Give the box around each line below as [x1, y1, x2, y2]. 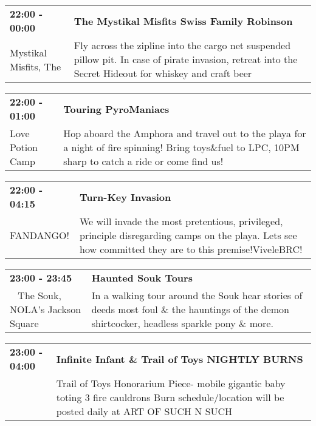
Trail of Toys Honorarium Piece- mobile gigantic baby [56, 376, 286, 390]
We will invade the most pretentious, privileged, [79, 214, 283, 228]
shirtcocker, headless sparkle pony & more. [91, 316, 273, 330]
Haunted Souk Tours [91, 271, 193, 285]
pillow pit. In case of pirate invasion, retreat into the [74, 52, 298, 66]
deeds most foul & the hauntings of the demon [91, 302, 289, 316]
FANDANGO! [10, 228, 69, 242]
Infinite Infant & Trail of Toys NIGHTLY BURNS [56, 351, 303, 366]
